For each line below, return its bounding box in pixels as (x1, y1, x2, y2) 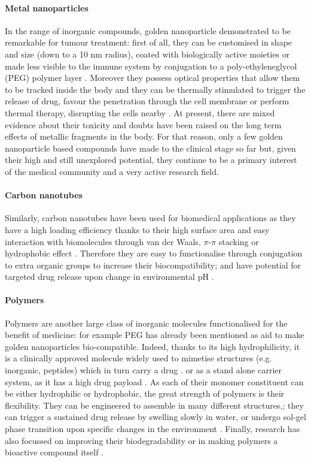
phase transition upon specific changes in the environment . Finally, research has (5, 422, 300, 435)
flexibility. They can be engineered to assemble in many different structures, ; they (5, 398, 304, 411)
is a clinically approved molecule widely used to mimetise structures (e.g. (5, 352, 272, 364)
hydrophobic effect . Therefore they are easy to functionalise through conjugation (5, 247, 303, 259)
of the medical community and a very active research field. (5, 165, 219, 177)
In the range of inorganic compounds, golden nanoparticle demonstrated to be (5, 24, 291, 37)
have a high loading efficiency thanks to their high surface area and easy (5, 223, 270, 235)
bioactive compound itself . (5, 446, 103, 458)
